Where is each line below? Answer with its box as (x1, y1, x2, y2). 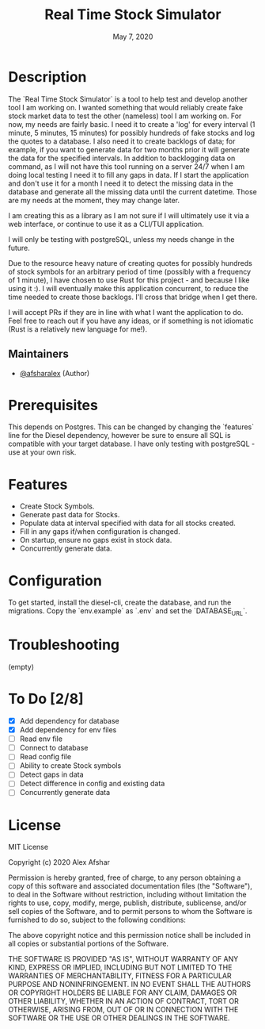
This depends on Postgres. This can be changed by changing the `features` (8, 422, 255, 432)
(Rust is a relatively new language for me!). (8, 324, 148, 334)
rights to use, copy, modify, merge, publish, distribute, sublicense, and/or (8, 898, 247, 908)
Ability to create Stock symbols (19, 761, 122, 770)
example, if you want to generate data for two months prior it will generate (8, 144, 251, 154)
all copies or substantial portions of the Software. (8, 939, 168, 949)
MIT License (8, 843, 49, 852)
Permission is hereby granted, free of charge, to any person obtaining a (8, 873, 241, 882)
